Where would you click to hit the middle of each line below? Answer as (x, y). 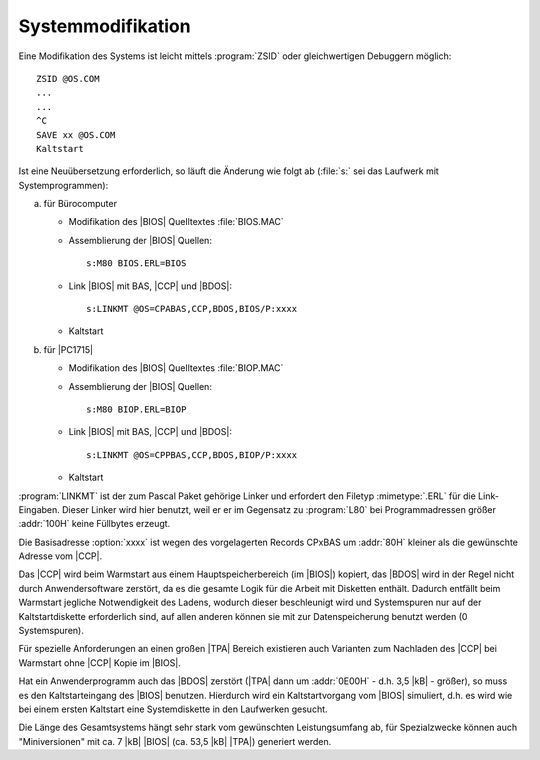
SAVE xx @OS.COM (76, 134)
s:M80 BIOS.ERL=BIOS (136, 263)
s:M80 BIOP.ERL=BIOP (136, 409)
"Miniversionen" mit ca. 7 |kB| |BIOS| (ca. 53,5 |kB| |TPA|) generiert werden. (175, 741)
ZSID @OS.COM (68, 78)
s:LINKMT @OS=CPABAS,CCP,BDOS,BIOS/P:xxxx (192, 309)
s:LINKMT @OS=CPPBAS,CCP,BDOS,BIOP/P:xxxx (192, 454)
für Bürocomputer (80, 204)
